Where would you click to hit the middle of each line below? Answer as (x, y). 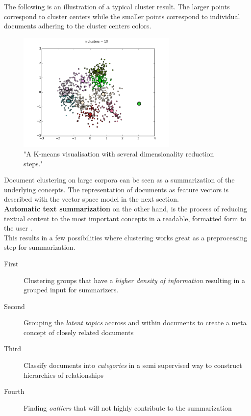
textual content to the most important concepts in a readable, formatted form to (125, 218)
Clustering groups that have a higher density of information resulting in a (134, 280)
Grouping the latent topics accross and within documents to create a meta (135, 323)
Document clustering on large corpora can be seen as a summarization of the (119, 180)
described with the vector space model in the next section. (91, 199)
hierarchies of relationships (63, 375)
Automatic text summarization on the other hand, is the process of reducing (125, 208)
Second (14, 306)
